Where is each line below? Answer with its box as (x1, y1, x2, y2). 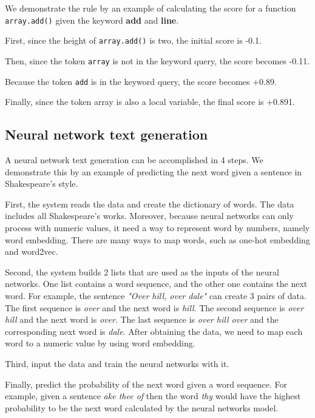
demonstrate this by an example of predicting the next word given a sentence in (5, 165, 302, 178)
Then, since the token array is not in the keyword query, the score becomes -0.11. (5, 54, 310, 67)
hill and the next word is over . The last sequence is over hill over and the (5, 313, 279, 326)
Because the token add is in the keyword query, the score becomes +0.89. (5, 75, 277, 87)
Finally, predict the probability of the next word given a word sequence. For (5, 377, 288, 390)
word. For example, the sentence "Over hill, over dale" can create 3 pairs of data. (5, 289, 307, 302)
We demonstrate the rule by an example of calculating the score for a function (5, 2, 296, 14)
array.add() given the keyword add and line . (5, 13, 179, 26)
